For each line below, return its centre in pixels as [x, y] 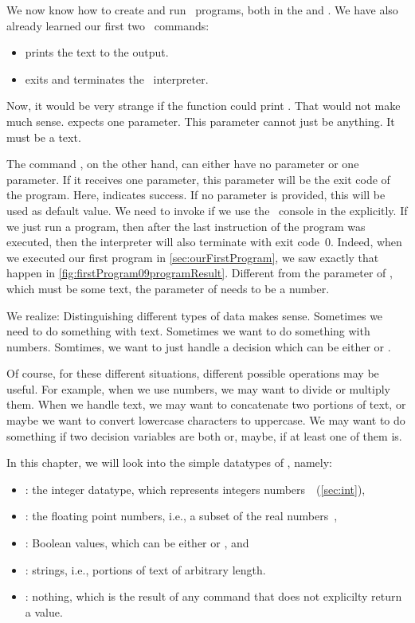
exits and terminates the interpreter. [117, 78]
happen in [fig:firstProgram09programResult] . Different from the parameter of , [200, 273]
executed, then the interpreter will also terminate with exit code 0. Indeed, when [204, 242]
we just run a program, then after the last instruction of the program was [186, 226]
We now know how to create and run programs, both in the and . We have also [202, 10]
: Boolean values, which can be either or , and [137, 543]
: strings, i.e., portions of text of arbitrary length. [145, 569]
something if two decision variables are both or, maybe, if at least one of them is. [204, 435]
